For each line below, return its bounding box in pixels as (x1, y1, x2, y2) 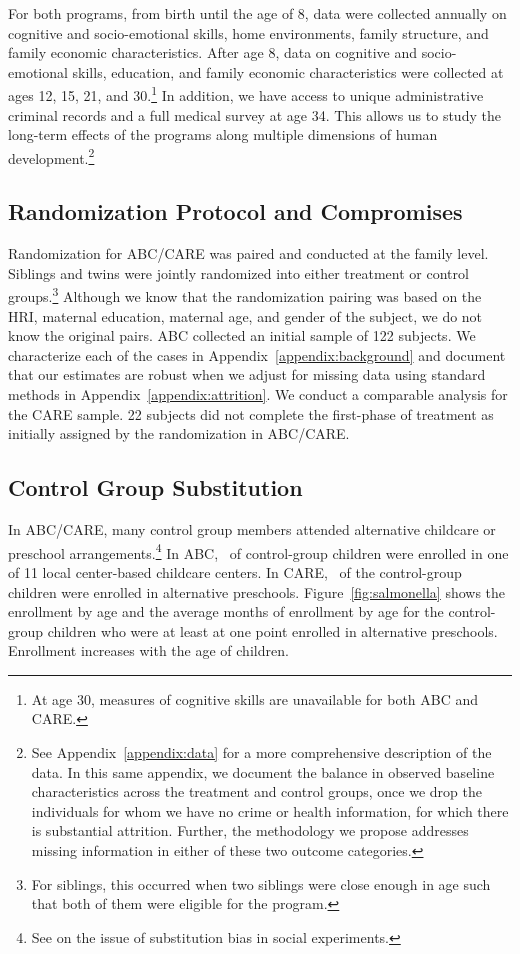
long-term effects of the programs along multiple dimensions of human (8, 124, 438, 145)
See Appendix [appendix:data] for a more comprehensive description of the (31, 742, 492, 763)
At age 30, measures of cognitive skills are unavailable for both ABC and (31, 688, 479, 709)
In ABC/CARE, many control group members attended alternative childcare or (8, 519, 496, 540)
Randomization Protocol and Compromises (8, 196, 463, 227)
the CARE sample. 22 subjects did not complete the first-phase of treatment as (8, 403, 494, 424)
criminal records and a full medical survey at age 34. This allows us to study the (8, 104, 501, 125)
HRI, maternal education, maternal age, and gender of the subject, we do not (8, 305, 483, 326)
